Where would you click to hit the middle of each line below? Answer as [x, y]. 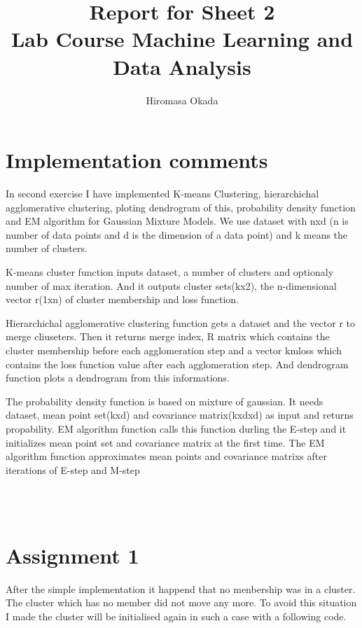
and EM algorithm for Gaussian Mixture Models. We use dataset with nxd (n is [177, 221]
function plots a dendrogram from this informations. [118, 378]
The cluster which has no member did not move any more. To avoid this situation [181, 602]
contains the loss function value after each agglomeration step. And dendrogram [177, 364]
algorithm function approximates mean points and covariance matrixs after [166, 456]
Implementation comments [137, 160]
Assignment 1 [72, 555]
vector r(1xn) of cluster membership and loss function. [122, 299]
